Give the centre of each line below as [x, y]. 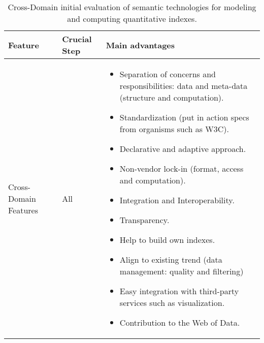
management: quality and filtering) [181, 271]
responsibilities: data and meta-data [184, 86]
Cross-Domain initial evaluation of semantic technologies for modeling [132, 7]
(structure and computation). [172, 97]
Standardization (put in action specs [184, 117]
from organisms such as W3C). [174, 129]
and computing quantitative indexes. [132, 19]
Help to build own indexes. [167, 240]
